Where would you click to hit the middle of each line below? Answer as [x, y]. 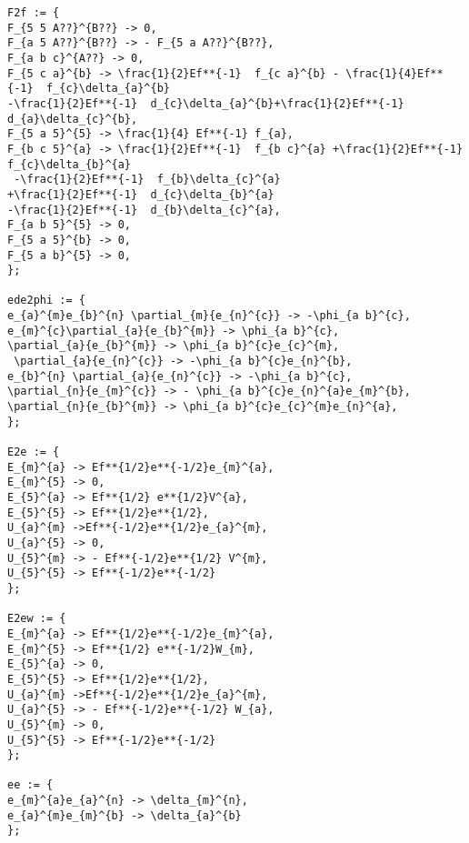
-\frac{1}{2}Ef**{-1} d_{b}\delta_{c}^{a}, [144, 210]
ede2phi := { [46, 301]
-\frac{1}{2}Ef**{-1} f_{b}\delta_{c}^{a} [147, 180]
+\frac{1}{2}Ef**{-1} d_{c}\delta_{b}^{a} [141, 194]
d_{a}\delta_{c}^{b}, [73, 119]
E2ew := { [37, 619]
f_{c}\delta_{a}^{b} [108, 89]
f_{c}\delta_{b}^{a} [70, 164]
